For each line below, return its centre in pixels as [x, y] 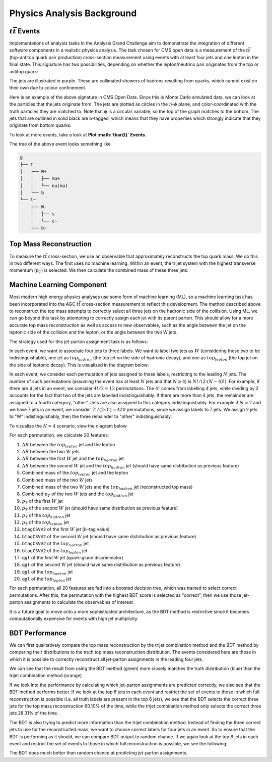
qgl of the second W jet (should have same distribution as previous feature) [101, 565]
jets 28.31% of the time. [34, 713]
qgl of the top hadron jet [47, 572]
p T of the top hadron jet [46, 516]
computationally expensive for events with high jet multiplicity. [74, 618]
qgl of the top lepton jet [47, 580]
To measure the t [27, 256]
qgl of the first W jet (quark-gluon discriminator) [73, 557]
